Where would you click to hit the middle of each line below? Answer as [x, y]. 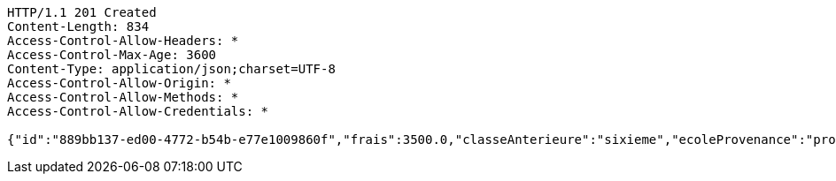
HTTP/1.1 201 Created [82, 12]
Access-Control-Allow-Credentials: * [138, 111]
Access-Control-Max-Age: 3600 [112, 55]
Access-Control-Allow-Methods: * [123, 97]
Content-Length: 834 [78, 26]
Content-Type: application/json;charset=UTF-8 [171, 69]
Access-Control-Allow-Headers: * [123, 41]
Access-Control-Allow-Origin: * [119, 83]
